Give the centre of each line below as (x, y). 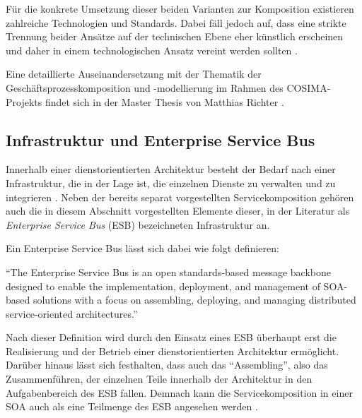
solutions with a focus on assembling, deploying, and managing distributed (194, 300)
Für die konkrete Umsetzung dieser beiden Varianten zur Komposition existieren (180, 8)
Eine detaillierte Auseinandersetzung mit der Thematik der (134, 74)
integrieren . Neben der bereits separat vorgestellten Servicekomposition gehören (180, 197)
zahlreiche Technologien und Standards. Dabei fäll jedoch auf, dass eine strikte (176, 22)
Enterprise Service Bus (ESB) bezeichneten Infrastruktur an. (138, 224)
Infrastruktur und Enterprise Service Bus (160, 139)
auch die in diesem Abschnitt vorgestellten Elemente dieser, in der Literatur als (178, 211)
